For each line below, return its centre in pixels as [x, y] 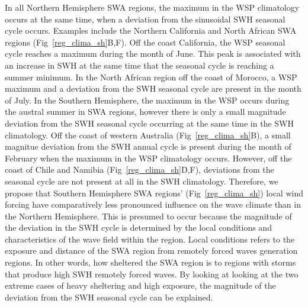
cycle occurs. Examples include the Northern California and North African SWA [151, 30]
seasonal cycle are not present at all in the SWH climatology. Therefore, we [142, 181]
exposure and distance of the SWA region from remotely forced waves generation [151, 251]
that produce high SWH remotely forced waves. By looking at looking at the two [152, 274]
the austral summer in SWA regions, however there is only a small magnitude [145, 112]
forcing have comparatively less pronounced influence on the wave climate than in [153, 204]
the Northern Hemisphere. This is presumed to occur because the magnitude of [148, 216]
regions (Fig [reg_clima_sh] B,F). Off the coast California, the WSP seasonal [145, 42]
